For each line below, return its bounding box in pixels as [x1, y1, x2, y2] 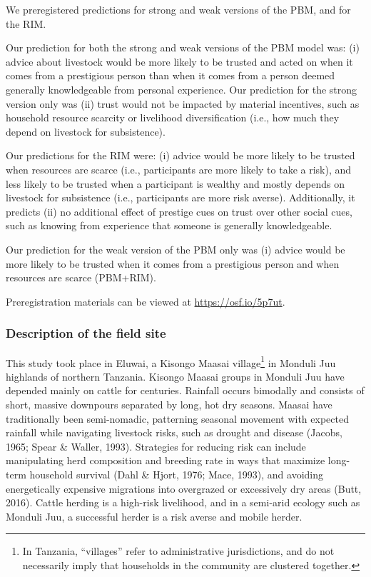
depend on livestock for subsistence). [6, 124, 166, 139]
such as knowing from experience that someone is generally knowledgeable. [6, 218, 332, 233]
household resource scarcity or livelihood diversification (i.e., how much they [6, 110, 340, 125]
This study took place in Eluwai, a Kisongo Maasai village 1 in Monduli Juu [6, 353, 336, 370]
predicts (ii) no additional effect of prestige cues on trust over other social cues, [6, 204, 352, 219]
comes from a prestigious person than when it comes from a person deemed [6, 68, 335, 83]
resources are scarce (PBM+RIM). [6, 270, 156, 285]
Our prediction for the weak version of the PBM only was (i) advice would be [6, 241, 345, 256]
